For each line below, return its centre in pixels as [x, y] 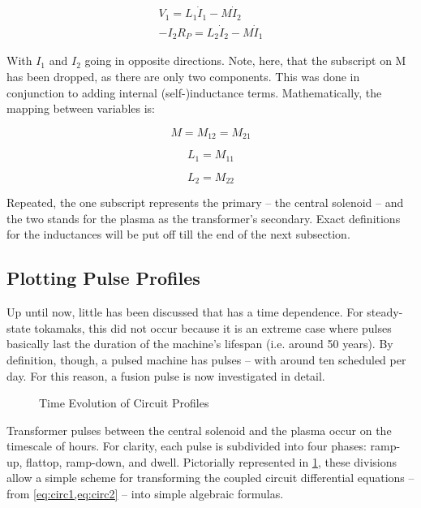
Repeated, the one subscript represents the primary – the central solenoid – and [205, 202]
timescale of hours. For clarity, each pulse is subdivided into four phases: [187, 446]
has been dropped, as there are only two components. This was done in [183, 76]
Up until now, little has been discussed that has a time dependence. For [185, 312]
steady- [385, 312]
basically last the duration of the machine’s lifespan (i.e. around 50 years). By [200, 344]
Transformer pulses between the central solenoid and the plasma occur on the [199, 430]
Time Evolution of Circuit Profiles [124, 403]
